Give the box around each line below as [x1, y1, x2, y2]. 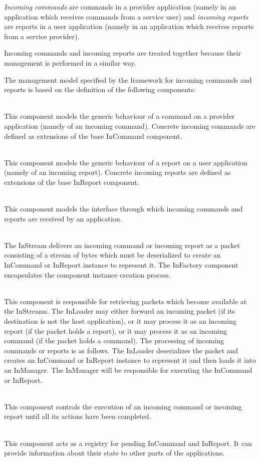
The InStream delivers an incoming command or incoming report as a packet [4, 240, 240, 250]
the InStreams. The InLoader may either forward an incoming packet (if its [4, 306, 235, 316]
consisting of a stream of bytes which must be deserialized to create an [4, 250, 221, 260]
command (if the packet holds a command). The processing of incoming [4, 335, 224, 346]
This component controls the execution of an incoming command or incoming [4, 401, 242, 411]
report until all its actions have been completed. [4, 411, 151, 421]
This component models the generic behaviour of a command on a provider [4, 111, 235, 121]
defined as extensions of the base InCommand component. [4, 130, 182, 141]
